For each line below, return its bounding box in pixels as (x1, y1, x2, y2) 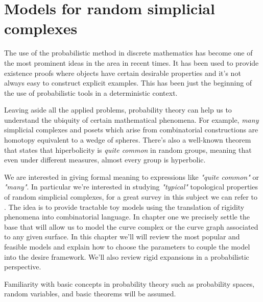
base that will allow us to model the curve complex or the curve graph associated (4, 221, 258, 232)
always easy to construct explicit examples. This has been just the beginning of (4, 77, 252, 88)
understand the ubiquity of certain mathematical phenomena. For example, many (4, 114, 259, 125)
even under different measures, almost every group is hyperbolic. (4, 154, 206, 165)
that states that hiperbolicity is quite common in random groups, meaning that (4, 144, 252, 155)
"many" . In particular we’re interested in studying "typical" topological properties (4, 181, 258, 192)
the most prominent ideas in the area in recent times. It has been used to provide (4, 57, 259, 68)
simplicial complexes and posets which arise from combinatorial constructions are (4, 124, 258, 135)
